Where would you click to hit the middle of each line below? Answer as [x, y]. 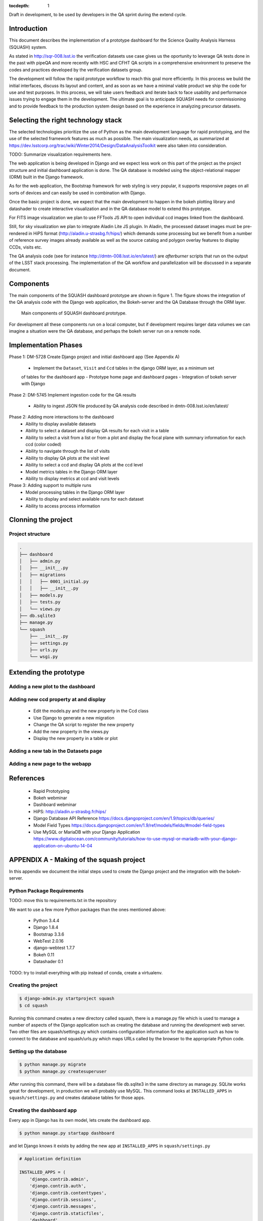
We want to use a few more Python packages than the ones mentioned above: [87, 909]
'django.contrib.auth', [58, 1186]
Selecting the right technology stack [66, 120]
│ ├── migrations [42, 575]
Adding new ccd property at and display [57, 699]
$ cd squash [34, 1005]
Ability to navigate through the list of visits [68, 451]
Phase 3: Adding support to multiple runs [50, 485]
